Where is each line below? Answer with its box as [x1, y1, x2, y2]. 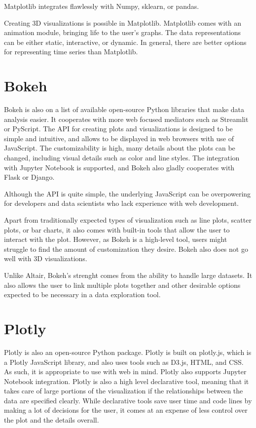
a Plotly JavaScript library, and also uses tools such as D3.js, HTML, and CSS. [4, 356, 244, 367]
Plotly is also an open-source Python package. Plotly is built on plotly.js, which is [4, 347, 252, 357]
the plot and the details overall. [4, 415, 99, 425]
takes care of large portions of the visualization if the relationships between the [4, 386, 243, 396]
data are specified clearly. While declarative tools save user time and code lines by [4, 395, 252, 405]
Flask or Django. [4, 172, 55, 182]
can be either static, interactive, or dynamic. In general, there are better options [4, 37, 247, 47]
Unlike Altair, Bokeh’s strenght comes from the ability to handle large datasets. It [4, 270, 253, 280]
